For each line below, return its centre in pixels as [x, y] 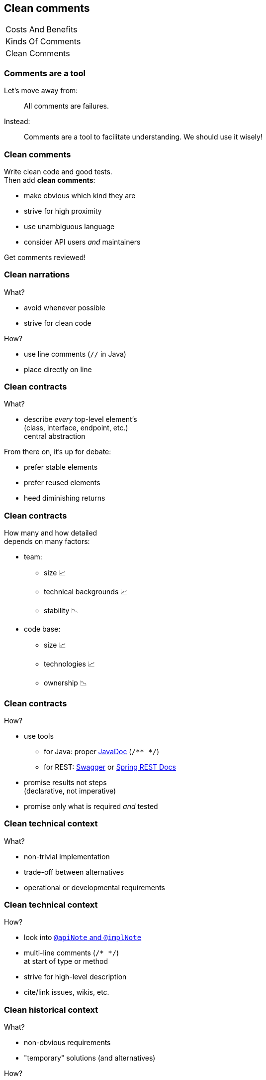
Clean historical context [51, 1010]
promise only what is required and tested [91, 806]
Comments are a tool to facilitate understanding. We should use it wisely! [143, 137]
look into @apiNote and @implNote [83, 938]
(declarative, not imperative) [70, 791]
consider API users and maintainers [82, 242]
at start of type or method [66, 961]
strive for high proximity [63, 211]
